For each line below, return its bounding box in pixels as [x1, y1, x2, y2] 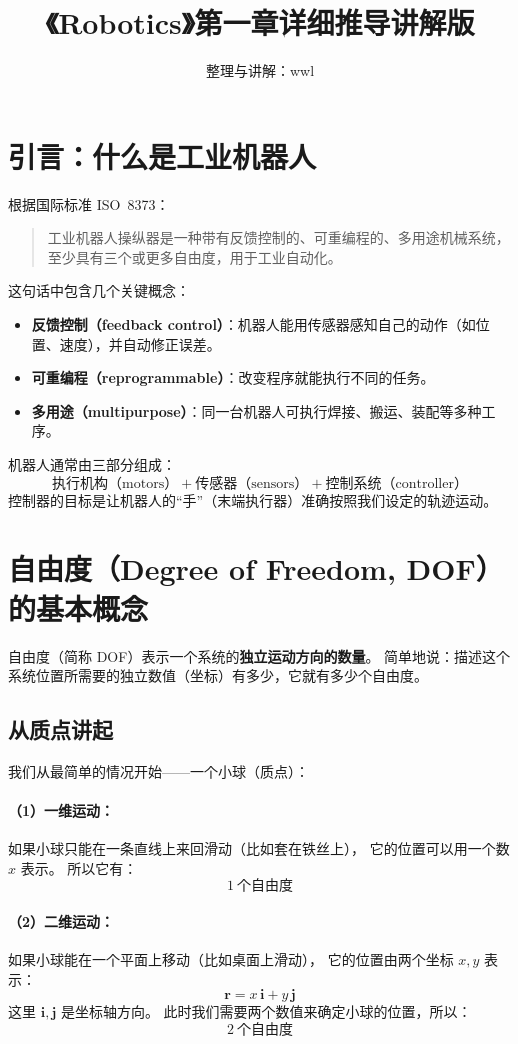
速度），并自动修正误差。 [59, 333, 221, 354]
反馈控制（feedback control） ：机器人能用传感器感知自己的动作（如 [31, 314, 476, 335]
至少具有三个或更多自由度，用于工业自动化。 [47, 246, 342, 267]
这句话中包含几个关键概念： [8, 280, 190, 301]
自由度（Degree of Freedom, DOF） [8, 548, 504, 589]
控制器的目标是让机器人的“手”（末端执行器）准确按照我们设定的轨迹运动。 [8, 489, 498, 510]
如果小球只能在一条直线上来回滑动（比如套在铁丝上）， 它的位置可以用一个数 [8, 838, 510, 859]
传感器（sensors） [195, 476, 309, 491]
